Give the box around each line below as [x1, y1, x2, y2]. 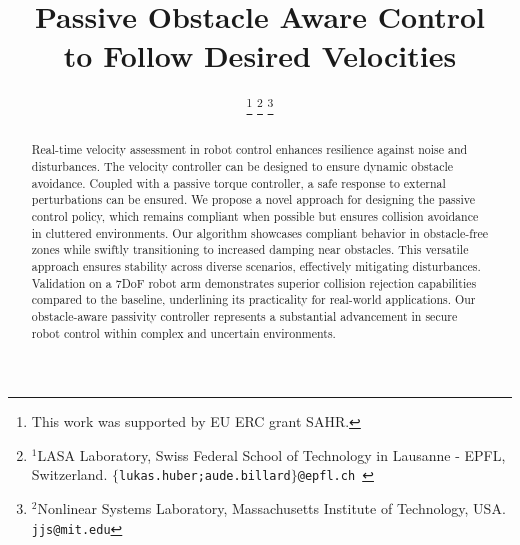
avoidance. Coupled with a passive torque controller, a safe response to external [31, 174, 446, 191]
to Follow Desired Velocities [63, 35, 457, 76]
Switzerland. [31, 464, 108, 485]
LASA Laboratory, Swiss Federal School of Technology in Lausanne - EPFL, [37, 444, 506, 465]
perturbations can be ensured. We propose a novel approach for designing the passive [31, 191, 476, 208]
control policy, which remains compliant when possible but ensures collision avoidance [31, 207, 479, 224]
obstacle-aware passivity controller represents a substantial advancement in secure [31, 307, 458, 324]
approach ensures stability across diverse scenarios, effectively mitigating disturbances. [31, 257, 481, 274]
